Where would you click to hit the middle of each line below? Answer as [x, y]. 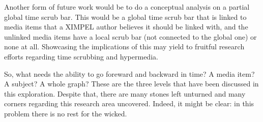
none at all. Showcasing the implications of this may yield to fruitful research [124, 47]
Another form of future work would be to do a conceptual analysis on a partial [127, 7]
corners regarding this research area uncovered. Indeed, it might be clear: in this [129, 103]
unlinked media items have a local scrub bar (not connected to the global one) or [130, 36]
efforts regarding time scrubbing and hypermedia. [81, 56]
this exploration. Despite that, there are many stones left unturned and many [125, 93]
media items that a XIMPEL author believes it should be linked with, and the [126, 27]
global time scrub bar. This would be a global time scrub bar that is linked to [125, 17]
